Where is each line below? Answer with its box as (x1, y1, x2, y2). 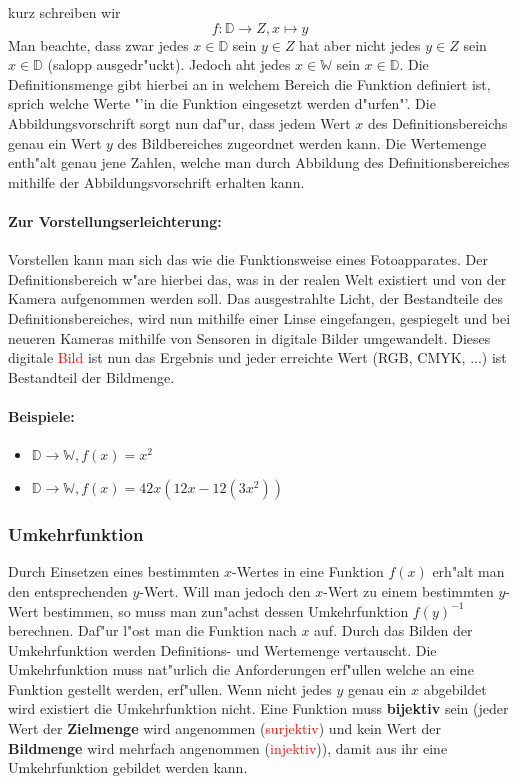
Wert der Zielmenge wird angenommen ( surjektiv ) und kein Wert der (8, 718, 441, 739)
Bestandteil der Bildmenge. (8, 366, 175, 387)
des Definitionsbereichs (367, 112, 508, 133)
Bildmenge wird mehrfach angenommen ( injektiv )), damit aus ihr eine (8, 737, 448, 758)
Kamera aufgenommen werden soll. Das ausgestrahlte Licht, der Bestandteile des (8, 288, 504, 309)
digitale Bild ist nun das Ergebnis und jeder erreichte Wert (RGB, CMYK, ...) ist (8, 347, 507, 368)
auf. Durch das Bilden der (314, 620, 473, 641)
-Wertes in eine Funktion (232, 561, 384, 582)
